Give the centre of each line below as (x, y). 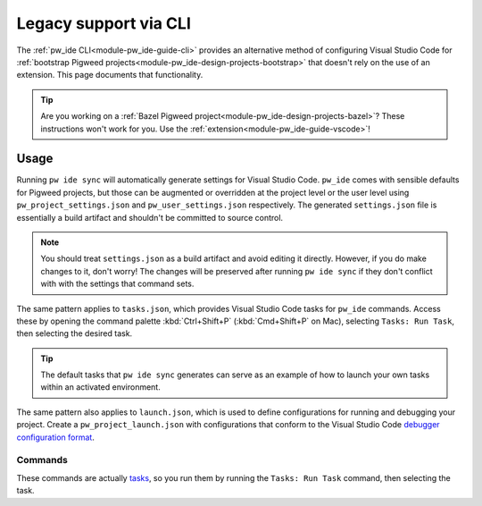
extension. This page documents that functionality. (110, 75)
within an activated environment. (100, 387)
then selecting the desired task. (75, 333)
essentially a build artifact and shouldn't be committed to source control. (150, 217)
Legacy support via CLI (104, 23)
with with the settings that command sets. (117, 284)
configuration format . (56, 437)
